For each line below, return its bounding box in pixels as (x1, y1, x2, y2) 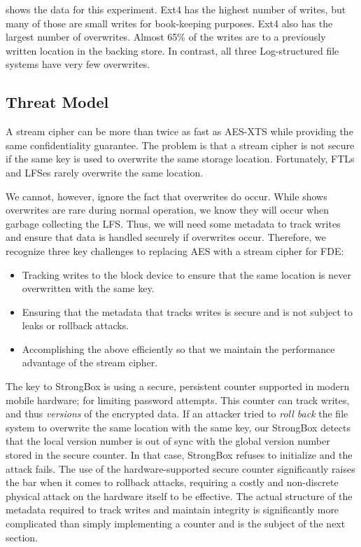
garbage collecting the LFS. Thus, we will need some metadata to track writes (6, 216, 341, 230)
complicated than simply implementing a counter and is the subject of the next (6, 516, 346, 531)
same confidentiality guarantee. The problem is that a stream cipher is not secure (6, 137, 355, 152)
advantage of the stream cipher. (22, 355, 158, 370)
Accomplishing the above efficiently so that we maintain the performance (22, 341, 335, 356)
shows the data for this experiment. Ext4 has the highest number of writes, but (6, 2, 346, 16)
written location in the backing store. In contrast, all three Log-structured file (6, 43, 339, 57)
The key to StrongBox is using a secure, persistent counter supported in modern (6, 379, 350, 394)
